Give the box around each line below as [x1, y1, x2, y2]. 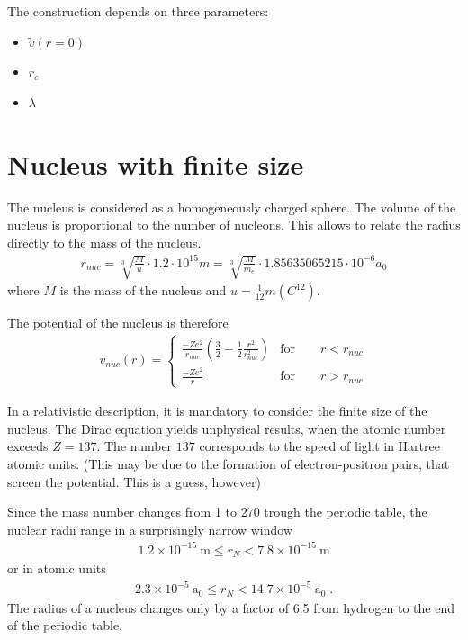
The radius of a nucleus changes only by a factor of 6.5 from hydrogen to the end [7, 598, 454, 617]
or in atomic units [7, 559, 106, 578]
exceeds [7, 437, 49, 455]
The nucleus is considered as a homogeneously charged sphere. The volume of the [7, 197, 456, 216]
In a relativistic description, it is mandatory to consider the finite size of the [7, 401, 427, 420]
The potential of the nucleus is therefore [7, 313, 229, 332]
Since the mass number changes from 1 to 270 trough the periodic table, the [7, 502, 427, 521]
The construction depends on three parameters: [7, 2, 269, 20]
